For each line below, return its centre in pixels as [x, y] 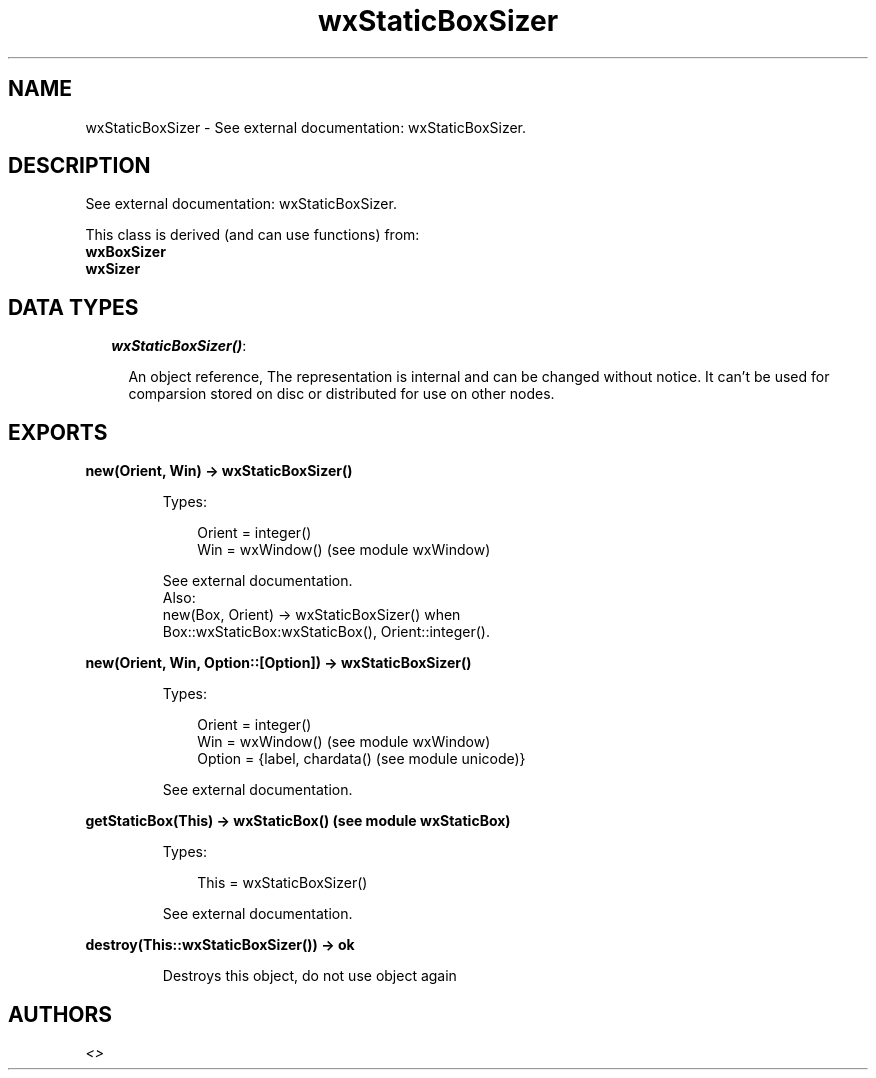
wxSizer [113, 269]
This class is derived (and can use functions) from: [252, 235]
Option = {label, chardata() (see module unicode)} [361, 759]
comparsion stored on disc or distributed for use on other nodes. [341, 394]
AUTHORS [60, 1014]
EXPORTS [58, 432]
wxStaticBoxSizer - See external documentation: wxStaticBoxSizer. [306, 127]
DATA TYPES [73, 307]
